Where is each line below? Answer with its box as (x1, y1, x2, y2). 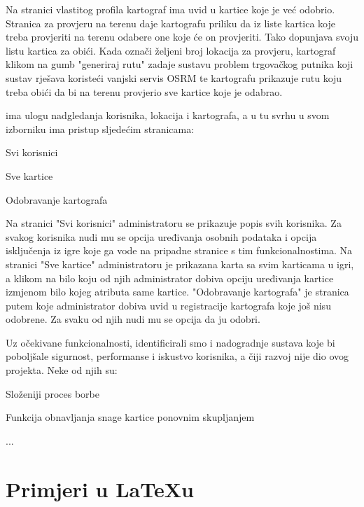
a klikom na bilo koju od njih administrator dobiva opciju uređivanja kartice (6, 270, 334, 285)
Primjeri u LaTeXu (6, 474, 194, 503)
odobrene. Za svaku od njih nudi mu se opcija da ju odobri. (6, 312, 260, 326)
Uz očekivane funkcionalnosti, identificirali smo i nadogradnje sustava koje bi (6, 335, 335, 349)
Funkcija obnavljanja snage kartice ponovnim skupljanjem (6, 410, 255, 424)
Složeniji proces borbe (6, 386, 99, 401)
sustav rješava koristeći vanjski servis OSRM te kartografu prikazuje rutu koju (6, 70, 342, 85)
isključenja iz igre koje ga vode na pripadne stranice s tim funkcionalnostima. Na (6, 243, 353, 258)
